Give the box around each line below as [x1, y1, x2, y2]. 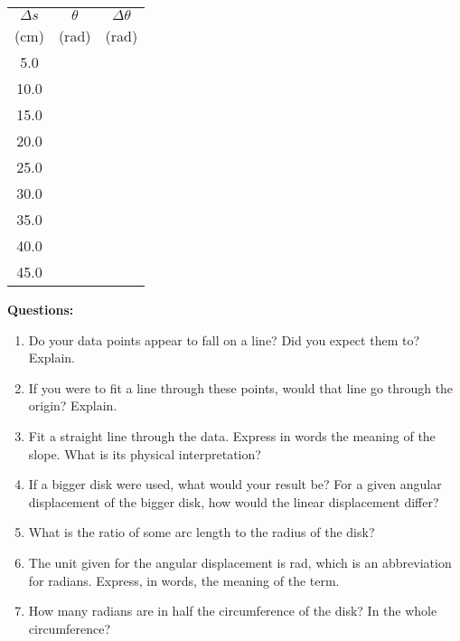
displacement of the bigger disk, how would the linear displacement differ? [28, 492, 439, 511]
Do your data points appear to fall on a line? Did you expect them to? [28, 330, 420, 349]
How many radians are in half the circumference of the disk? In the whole [28, 601, 437, 620]
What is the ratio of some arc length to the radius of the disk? [28, 523, 375, 542]
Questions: [7, 300, 74, 318]
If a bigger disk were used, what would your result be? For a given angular [28, 475, 442, 494]
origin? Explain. [28, 396, 117, 415]
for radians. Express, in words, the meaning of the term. [28, 570, 340, 589]
